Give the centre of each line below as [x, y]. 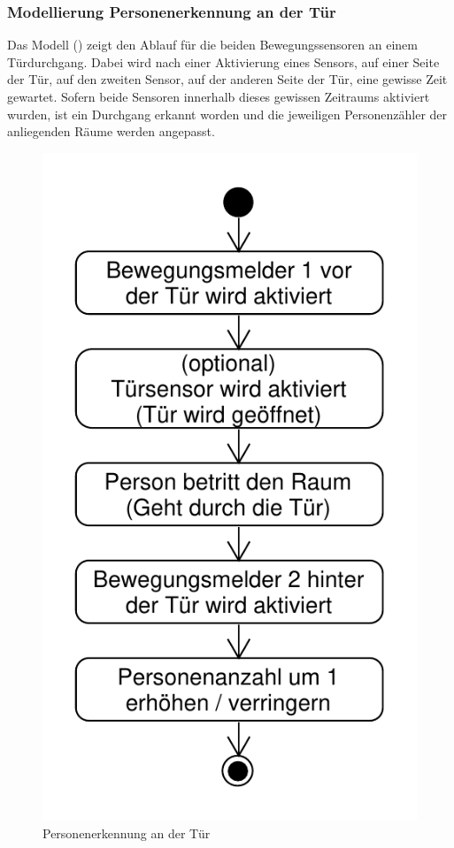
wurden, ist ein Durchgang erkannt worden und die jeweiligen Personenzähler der [227, 114]
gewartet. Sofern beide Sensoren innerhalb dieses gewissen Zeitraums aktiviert [219, 96]
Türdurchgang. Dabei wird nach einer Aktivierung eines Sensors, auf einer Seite [223, 61]
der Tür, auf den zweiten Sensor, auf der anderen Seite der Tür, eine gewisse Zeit [227, 79]
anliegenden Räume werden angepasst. [111, 131]
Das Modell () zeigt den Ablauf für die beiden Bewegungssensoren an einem [212, 45]
